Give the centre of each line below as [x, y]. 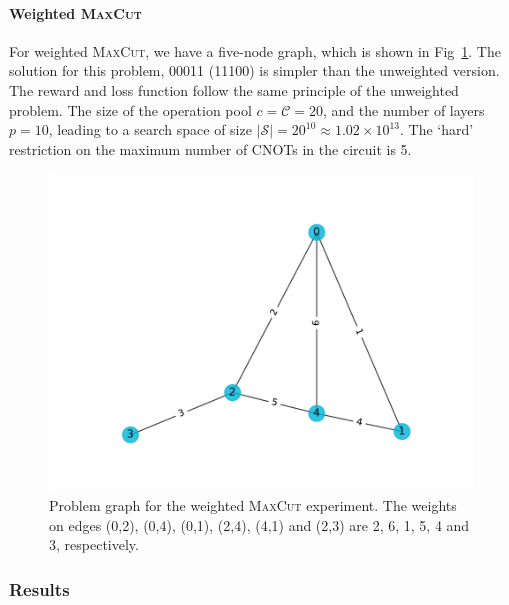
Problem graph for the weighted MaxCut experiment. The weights [253, 504]
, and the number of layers [404, 109]
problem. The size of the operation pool [130, 109]
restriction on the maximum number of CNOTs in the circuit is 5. [210, 148]
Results [39, 588]
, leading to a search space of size [150, 129]
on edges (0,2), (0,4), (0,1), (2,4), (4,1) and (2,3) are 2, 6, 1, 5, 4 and [259, 524]
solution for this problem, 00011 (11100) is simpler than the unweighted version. [254, 70]
